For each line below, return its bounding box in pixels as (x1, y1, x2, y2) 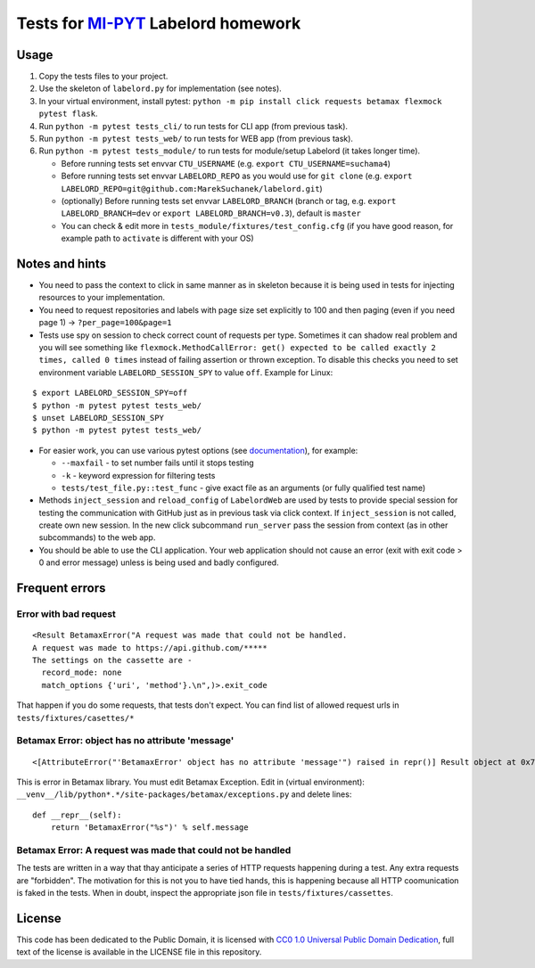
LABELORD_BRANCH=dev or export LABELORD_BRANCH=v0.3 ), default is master (61, 208, 361, 218)
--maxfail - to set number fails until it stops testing (61, 457, 254, 468)
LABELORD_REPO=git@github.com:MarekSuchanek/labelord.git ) (61, 183, 323, 193)
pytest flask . (38, 108, 98, 119)
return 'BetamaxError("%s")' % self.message (50, 823, 249, 833)
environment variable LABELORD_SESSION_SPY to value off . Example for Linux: (38, 366, 333, 378)
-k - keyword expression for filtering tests (61, 470, 216, 480)
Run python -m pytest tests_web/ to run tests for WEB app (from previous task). (38, 134, 354, 144)
